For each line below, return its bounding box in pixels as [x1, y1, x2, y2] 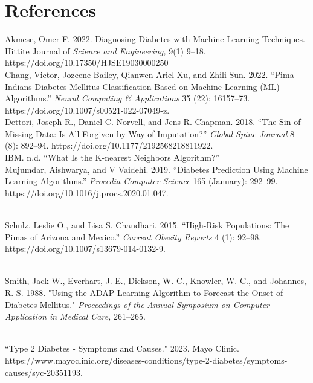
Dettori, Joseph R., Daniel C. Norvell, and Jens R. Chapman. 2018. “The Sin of [5, 115, 301, 128]
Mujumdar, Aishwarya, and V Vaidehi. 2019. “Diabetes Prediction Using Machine [5, 163, 308, 175]
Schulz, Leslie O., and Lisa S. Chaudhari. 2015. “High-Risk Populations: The [5, 219, 289, 231]
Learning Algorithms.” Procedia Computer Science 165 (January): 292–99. [5, 175, 278, 187]
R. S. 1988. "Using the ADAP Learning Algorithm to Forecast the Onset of [5, 286, 283, 298]
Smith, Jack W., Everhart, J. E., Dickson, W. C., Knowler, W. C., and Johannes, [5, 274, 306, 287]
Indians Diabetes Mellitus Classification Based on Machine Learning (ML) [5, 80, 280, 92]
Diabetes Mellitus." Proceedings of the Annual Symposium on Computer [5, 298, 270, 311]
